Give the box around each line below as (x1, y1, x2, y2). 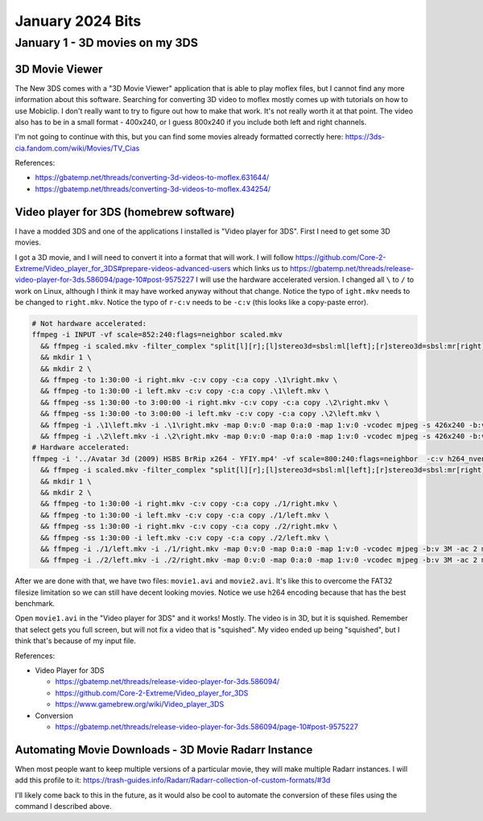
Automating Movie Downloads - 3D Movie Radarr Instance (14, 743, 313, 757)
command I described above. (14, 802, 112, 811)
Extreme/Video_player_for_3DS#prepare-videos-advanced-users (14, 263, 231, 273)
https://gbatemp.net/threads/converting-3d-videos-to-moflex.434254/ (35, 184, 271, 193)
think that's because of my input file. (14, 636, 137, 646)
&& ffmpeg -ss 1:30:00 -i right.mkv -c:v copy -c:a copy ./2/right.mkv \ (40, 522, 338, 531)
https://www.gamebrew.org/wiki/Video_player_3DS (55, 699, 225, 709)
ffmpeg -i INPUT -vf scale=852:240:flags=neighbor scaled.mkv (31, 330, 283, 340)
